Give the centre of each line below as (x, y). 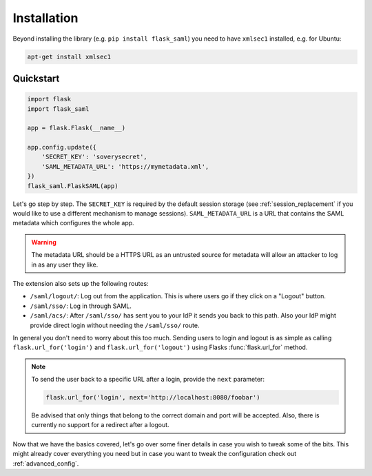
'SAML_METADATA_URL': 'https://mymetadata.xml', (125, 166)
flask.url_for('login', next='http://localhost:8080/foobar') (153, 397)
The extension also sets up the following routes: (81, 283)
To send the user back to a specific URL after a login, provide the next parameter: (148, 380)
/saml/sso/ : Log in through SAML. (81, 306)
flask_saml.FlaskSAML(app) (73, 186)
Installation (45, 18)
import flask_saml (58, 109)
